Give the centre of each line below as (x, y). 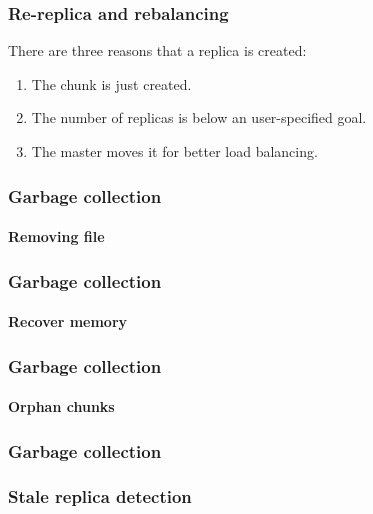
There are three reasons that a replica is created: (157, 50)
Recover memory (68, 321)
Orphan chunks (61, 406)
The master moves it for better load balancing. (174, 151)
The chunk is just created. (111, 83)
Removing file (56, 236)
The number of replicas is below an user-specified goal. (199, 117)
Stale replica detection (100, 496)
